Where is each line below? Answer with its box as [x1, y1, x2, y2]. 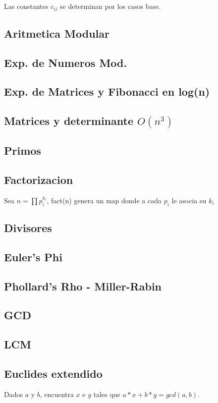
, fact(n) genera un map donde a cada [47, 195, 162, 205]
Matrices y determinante [4, 113, 133, 128]
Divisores [4, 220, 52, 235]
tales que [93, 389, 120, 399]
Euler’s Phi [4, 249, 62, 264]
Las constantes [4, 1, 49, 11]
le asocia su [171, 195, 207, 205]
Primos [4, 143, 41, 158]
